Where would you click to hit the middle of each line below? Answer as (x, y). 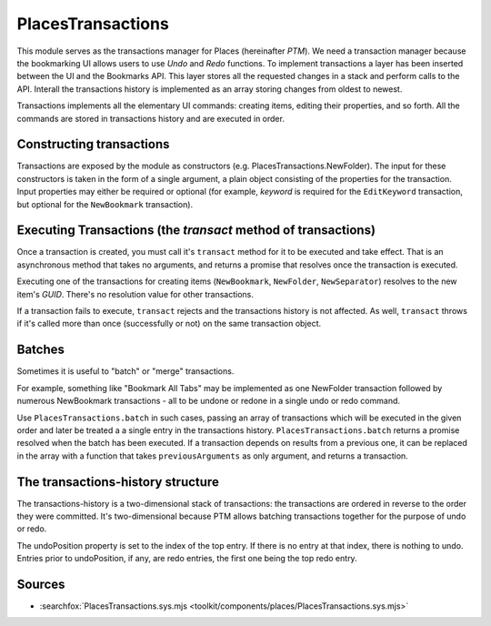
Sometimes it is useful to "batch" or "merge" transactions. (125, 371)
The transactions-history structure (118, 482)
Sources (41, 584)
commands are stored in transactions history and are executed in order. (151, 118)
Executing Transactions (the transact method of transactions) (196, 231)
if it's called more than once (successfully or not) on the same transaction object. (169, 324)
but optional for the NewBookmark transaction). (105, 204)
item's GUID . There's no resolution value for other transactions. (135, 294)
